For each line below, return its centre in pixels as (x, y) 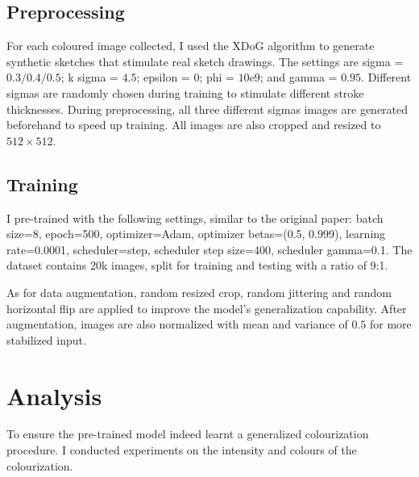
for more (390, 324)
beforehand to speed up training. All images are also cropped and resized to (194, 125)
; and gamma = (299, 77)
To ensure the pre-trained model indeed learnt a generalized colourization (188, 434)
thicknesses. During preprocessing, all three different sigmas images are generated (207, 109)
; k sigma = (89, 77)
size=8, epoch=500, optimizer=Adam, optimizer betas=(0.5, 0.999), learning (196, 234)
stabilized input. (46, 339)
